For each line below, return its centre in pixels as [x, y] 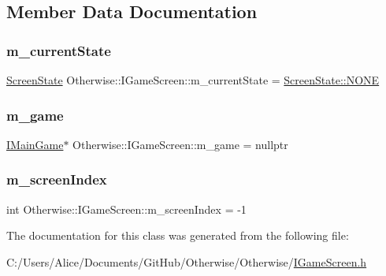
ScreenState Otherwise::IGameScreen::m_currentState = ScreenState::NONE [193, 80]
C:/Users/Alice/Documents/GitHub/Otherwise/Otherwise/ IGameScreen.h [187, 261]
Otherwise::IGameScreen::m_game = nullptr [180, 144]
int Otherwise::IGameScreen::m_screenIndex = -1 [126, 209]
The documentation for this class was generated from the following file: [178, 235]
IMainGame [35, 144]
